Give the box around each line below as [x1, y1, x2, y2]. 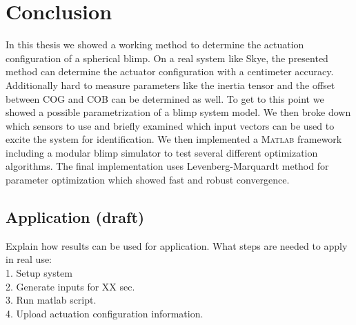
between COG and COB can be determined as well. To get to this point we [6, 91, 324, 106]
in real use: [6, 252, 52, 266]
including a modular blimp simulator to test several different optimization [6, 145, 318, 159]
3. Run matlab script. [6, 293, 97, 307]
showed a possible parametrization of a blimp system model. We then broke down [6, 105, 351, 119]
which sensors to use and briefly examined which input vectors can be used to [6, 118, 335, 132]
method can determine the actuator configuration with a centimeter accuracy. [6, 64, 334, 79]
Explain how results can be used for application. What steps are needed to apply [6, 238, 348, 253]
